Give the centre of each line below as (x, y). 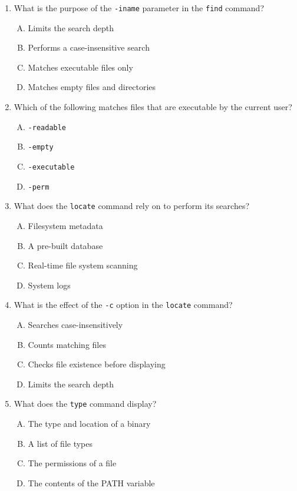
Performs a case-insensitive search (89, 47)
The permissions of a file (72, 463)
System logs (49, 285)
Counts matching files (67, 344)
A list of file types (60, 443)
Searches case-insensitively (75, 324)
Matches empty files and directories (92, 87)
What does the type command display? (85, 404)
